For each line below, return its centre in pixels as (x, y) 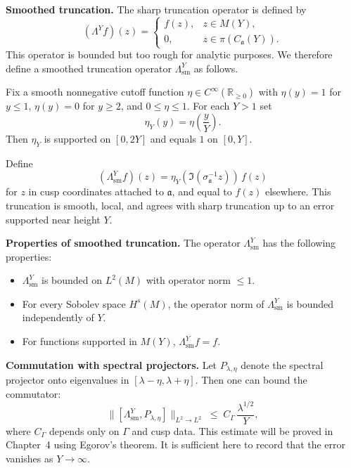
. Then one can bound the (251, 380)
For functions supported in (79, 341)
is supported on (77, 138)
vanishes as (30, 459)
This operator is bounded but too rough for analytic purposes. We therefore (169, 54)
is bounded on (72, 280)
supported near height (53, 219)
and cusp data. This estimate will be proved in (232, 430)
